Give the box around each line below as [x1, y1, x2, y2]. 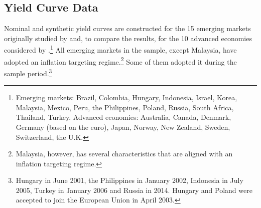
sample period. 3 [4, 66, 52, 78]
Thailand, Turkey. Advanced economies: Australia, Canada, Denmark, [16, 112, 231, 122]
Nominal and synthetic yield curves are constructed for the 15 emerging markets [4, 23, 251, 34]
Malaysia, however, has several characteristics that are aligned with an [16, 148, 233, 159]
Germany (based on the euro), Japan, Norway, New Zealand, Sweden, [16, 121, 230, 132]
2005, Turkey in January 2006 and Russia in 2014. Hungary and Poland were [16, 184, 252, 195]
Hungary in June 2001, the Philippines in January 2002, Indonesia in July [16, 175, 243, 185]
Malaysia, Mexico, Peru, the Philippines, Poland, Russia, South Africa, [16, 102, 234, 112]
